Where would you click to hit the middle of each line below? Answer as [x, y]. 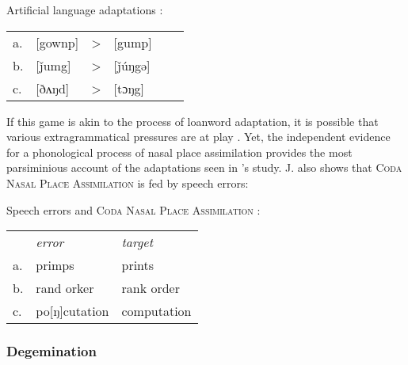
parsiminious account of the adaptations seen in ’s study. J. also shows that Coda [204, 167]
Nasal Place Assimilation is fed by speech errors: [128, 182]
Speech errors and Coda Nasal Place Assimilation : [133, 209]
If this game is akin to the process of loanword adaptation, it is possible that [193, 121]
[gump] [133, 42]
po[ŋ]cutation [72, 311]
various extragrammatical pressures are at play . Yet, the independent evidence [198, 137]
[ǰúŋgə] [132, 65]
